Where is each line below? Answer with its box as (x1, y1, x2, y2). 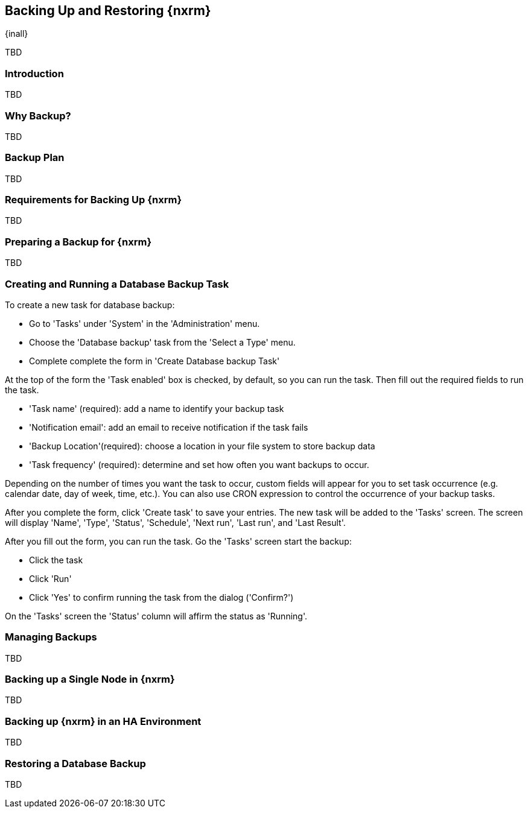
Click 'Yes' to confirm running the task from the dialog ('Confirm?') (29, 592, 294, 603)
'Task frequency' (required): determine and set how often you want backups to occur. (29, 459, 369, 470)
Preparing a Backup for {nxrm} (5, 235, 152, 248)
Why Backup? (5, 109, 71, 122)
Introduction (5, 67, 64, 80)
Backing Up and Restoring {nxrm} (5, 3, 211, 18)
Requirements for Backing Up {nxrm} (5, 194, 182, 206)
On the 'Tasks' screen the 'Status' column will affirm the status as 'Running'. (5, 610, 307, 621)
